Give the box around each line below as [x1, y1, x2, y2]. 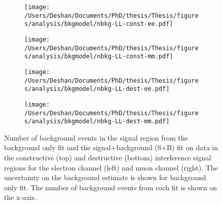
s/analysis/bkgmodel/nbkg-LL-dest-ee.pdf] [24, 85, 170, 93]
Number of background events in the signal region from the [4, 132, 188, 143]
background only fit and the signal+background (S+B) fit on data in [4, 142, 218, 153]
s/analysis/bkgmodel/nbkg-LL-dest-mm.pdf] [24, 118, 170, 125]
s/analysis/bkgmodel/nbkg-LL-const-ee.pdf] [24, 20, 173, 28]
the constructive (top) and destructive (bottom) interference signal [4, 152, 211, 163]
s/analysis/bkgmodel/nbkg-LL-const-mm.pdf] [24, 53, 173, 60]
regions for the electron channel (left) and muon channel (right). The [4, 162, 218, 173]
